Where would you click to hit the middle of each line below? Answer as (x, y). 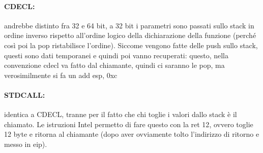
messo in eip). (26, 144)
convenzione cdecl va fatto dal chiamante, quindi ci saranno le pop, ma (114, 65)
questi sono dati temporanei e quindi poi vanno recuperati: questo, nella (116, 55)
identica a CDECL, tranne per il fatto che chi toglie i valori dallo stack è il (121, 114)
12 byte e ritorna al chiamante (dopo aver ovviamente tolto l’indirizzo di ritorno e (132, 134)
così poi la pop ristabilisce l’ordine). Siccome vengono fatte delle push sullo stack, (131, 45)
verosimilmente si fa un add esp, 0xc (61, 75)
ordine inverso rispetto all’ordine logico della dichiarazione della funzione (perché (130, 35)
